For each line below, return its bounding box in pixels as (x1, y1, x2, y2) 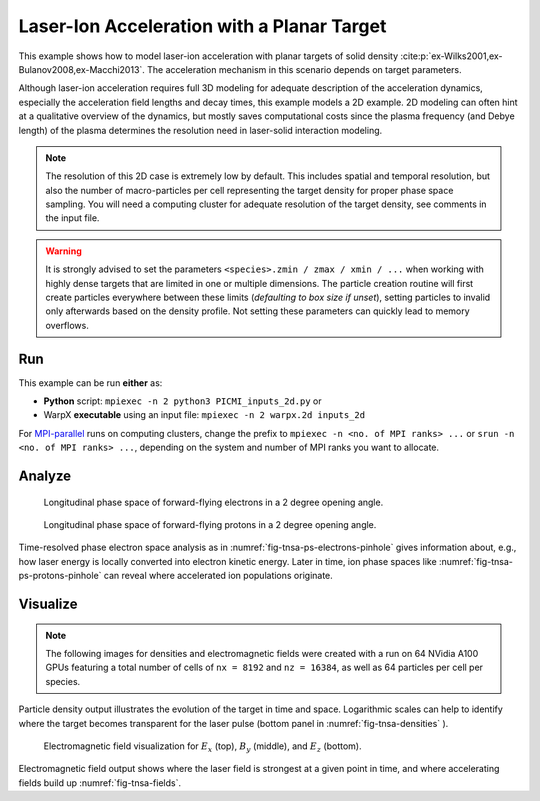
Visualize (18, 596, 78, 613)
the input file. (45, 212, 100, 224)
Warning (45, 245, 82, 257)
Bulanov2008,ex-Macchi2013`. (18, 63, 145, 75)
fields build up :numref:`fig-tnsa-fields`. (18, 776, 182, 789)
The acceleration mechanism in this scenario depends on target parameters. (146, 63, 462, 75)
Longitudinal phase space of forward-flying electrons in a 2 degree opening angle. (43, 496, 384, 508)
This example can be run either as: (18, 376, 163, 389)
